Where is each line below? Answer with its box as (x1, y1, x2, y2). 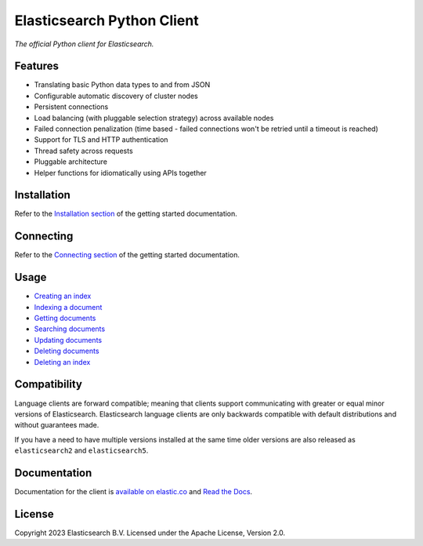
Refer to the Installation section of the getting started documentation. (14, 209, 238, 219)
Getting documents (34, 314, 96, 323)
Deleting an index (34, 357, 91, 366)
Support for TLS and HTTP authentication (34, 135, 168, 144)
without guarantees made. (14, 420, 99, 430)
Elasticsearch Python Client (14, 12, 199, 29)
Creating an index (34, 291, 92, 301)
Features (14, 60, 59, 73)
